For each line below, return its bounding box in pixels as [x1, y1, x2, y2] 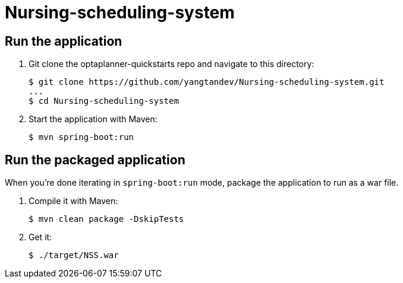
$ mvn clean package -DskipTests [29, 214, 184, 224]
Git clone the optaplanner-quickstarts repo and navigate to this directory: [29, 59, 314, 69]
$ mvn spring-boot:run [29, 132, 134, 142]
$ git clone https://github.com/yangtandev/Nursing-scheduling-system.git [29, 77, 385, 87]
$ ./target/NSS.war [29, 250, 119, 260]
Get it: [29, 232, 52, 243]
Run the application [5, 33, 122, 49]
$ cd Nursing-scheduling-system [29, 96, 179, 106]
